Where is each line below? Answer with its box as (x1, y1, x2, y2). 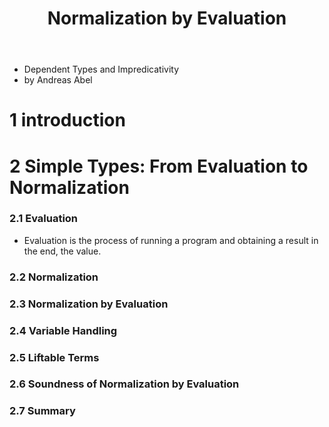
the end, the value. (23, 245, 102, 257)
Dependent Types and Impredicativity (23, 63, 180, 76)
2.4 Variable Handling (9, 323, 118, 337)
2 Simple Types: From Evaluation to (9, 155, 309, 177)
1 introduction (9, 109, 126, 132)
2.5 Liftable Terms (9, 350, 100, 364)
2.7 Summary (9, 404, 76, 418)
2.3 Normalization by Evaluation (9, 297, 169, 311)
